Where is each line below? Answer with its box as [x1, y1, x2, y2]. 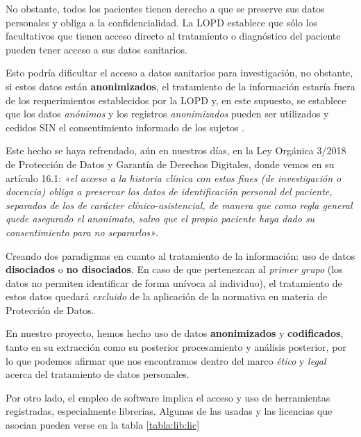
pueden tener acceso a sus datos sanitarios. [6, 42, 187, 56]
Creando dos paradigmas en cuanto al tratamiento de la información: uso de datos [6, 248, 355, 263]
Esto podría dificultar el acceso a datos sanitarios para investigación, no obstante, [6, 65, 353, 80]
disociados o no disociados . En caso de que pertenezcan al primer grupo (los [6, 262, 343, 277]
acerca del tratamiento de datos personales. [6, 367, 190, 381]
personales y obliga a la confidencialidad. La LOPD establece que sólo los [6, 15, 318, 29]
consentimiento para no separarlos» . [6, 224, 158, 239]
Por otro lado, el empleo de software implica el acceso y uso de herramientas [6, 390, 330, 404]
